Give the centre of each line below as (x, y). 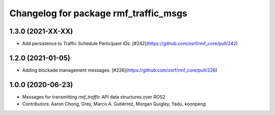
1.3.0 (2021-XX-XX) (41, 31)
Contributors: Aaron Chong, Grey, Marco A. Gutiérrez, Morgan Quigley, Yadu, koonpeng (114, 104)
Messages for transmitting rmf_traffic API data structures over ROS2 (94, 97)
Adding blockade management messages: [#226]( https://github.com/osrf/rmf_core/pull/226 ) (120, 70)
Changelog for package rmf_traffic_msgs (99, 13)
